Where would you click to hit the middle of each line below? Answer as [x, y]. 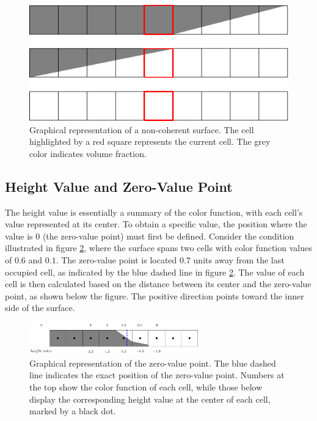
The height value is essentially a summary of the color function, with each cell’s [154, 212]
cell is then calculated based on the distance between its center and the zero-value [158, 284]
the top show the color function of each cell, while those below [146, 387]
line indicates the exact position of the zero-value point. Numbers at [157, 375]
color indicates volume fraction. [88, 153]
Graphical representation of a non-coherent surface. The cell [142, 129]
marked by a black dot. [73, 411]
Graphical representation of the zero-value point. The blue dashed [153, 363]
